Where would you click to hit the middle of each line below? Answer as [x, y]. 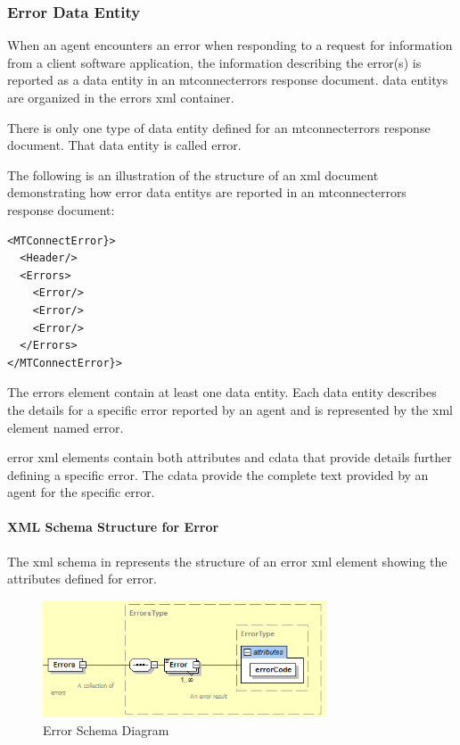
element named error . [66, 427]
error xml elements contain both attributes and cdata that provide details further [230, 457]
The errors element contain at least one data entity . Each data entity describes [222, 392]
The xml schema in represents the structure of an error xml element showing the [227, 561]
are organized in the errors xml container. [121, 97]
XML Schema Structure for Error [113, 527]
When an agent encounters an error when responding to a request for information [230, 45]
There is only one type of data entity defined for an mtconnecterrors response [219, 127]
